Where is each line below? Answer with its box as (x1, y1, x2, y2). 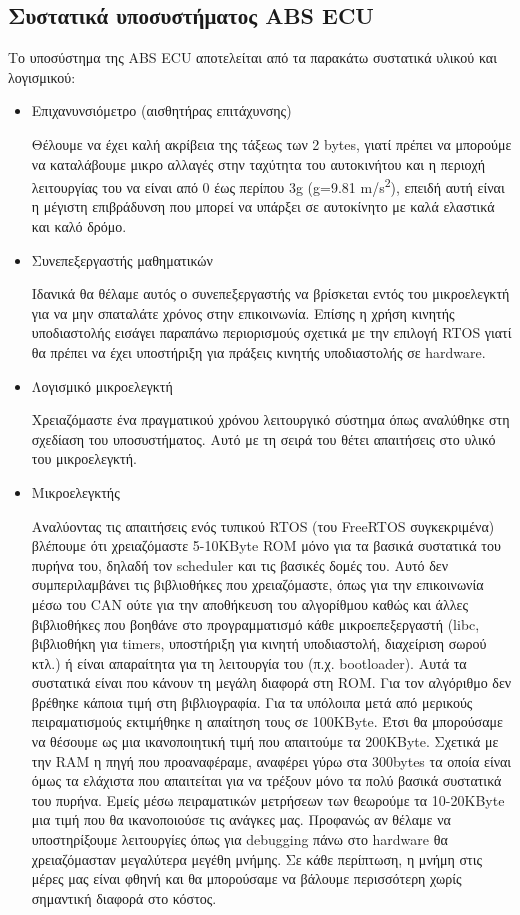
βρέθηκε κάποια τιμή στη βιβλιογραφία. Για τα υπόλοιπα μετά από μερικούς (31, 691, 473, 712)
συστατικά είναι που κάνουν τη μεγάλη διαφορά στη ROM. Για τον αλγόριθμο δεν (31, 672, 512, 693)
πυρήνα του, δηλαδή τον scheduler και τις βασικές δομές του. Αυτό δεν (31, 554, 448, 575)
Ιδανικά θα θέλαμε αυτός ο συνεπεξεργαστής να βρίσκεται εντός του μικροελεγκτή (31, 283, 510, 304)
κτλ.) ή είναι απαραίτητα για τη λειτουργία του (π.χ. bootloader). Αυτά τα (31, 652, 467, 673)
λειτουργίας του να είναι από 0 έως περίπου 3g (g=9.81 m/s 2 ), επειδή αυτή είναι (31, 174, 505, 197)
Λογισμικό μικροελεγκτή (31, 375, 173, 396)
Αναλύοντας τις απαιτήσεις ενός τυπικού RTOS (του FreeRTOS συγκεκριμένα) (31, 515, 495, 536)
